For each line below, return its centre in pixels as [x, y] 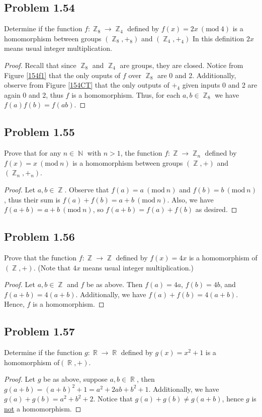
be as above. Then [114, 284]
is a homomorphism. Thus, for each [126, 94]
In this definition [218, 38]
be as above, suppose [75, 379]
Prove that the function [40, 257]
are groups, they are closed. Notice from [182, 65]
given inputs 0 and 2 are [220, 85]
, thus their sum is [32, 199]
